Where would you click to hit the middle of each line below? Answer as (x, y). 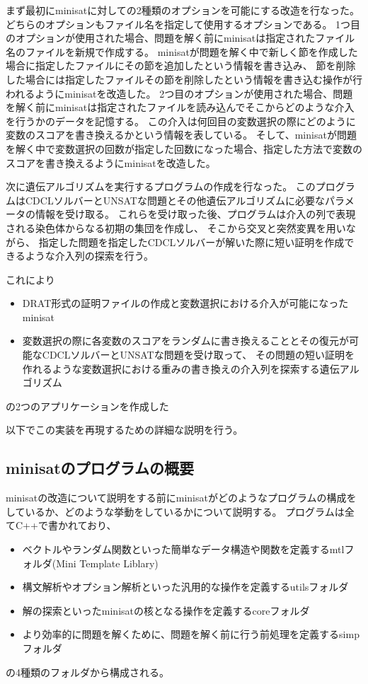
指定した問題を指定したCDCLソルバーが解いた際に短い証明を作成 (191, 242)
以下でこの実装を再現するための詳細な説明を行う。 (125, 430)
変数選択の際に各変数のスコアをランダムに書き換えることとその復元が (185, 341)
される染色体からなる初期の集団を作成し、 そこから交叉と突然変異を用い (176, 227)
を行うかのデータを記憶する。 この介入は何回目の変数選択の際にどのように (181, 121)
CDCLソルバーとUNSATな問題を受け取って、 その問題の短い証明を (198, 355)
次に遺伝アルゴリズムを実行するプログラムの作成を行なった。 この (161, 186)
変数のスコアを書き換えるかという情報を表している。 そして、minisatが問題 (181, 135)
